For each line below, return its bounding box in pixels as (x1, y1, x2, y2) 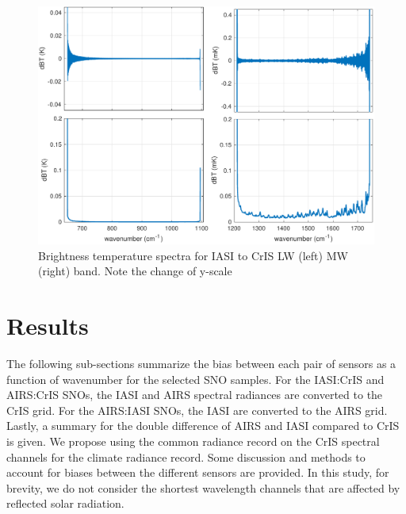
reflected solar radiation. (6, 495, 124, 512)
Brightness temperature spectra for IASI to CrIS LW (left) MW (38, 247, 348, 263)
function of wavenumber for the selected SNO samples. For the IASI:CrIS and (6, 370, 385, 387)
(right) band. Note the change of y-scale (38, 263, 232, 279)
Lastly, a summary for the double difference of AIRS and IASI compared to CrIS (6, 417, 400, 434)
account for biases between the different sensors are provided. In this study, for (6, 464, 389, 481)
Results (6, 309, 89, 342)
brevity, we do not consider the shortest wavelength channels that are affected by (6, 479, 400, 496)
